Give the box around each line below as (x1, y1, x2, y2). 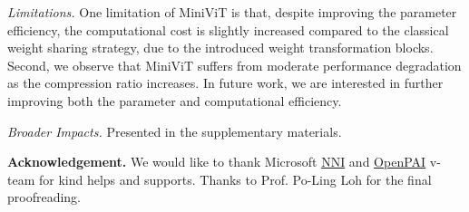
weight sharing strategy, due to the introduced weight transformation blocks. (7, 38, 434, 57)
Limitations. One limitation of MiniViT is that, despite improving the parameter (7, 3, 457, 21)
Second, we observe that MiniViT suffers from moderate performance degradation (7, 55, 462, 74)
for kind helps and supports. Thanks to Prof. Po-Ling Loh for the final (38, 169, 432, 188)
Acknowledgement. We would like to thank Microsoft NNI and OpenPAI (7, 152, 426, 171)
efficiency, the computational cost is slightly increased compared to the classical (7, 20, 449, 39)
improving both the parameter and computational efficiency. (7, 91, 342, 110)
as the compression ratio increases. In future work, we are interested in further (7, 73, 444, 92)
